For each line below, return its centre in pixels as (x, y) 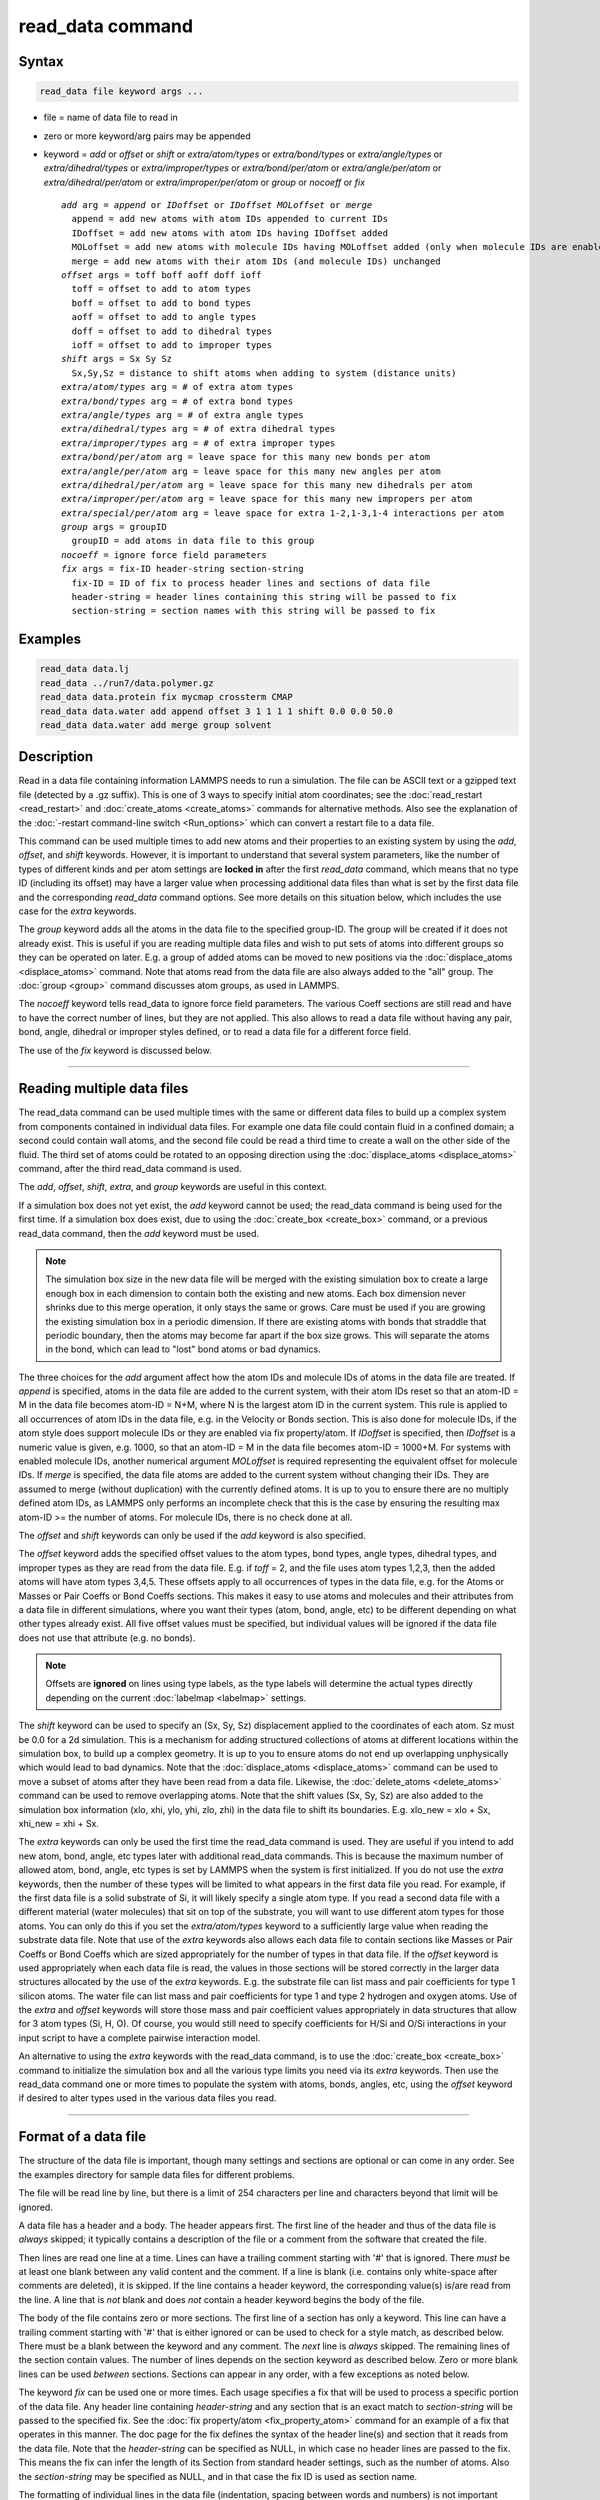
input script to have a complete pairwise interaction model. (139, 2037)
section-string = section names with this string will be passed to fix (253, 611)
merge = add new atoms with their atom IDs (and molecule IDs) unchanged (256, 261)
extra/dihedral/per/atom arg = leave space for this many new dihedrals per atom (267, 484)
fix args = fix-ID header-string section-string (182, 569)
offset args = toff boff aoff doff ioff (161, 275)
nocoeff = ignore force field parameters (164, 554)
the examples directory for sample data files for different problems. (156, 2174)
